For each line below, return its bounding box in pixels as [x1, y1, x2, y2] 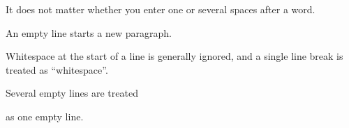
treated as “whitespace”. [6, 62, 108, 77]
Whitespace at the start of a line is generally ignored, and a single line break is [6, 49, 343, 63]
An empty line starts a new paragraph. [6, 25, 172, 40]
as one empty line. [6, 109, 84, 123]
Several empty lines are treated [6, 86, 138, 100]
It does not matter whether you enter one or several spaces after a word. [6, 2, 315, 16]
